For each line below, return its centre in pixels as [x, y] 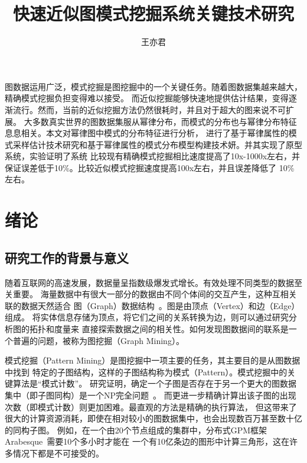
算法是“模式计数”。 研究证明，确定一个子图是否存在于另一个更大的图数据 [154, 383]
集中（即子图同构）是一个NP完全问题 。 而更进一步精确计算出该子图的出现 [151, 395]
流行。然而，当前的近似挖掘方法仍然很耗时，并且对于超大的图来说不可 [149, 109]
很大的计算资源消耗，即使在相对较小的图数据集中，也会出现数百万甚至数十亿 [153, 418]
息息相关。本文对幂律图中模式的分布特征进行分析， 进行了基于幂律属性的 [147, 133]
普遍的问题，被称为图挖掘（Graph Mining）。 [98, 340]
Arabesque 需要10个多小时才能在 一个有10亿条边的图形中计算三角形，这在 [147, 441]
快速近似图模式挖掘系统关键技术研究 [153, 13]
